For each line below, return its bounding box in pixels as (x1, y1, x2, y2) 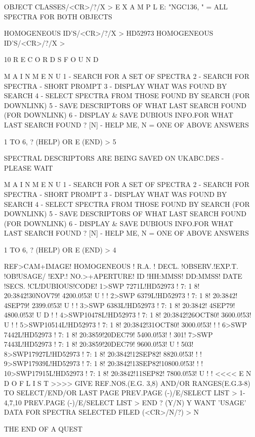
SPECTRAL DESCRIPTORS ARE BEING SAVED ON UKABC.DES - (4, 153, 224, 163)
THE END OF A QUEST (4, 423, 83, 434)
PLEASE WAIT (4, 162, 53, 173)
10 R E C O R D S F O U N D (4, 54, 99, 64)
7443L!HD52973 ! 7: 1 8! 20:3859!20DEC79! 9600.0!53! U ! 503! (4, 339, 194, 349)
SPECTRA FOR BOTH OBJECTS (4, 11, 112, 21)
